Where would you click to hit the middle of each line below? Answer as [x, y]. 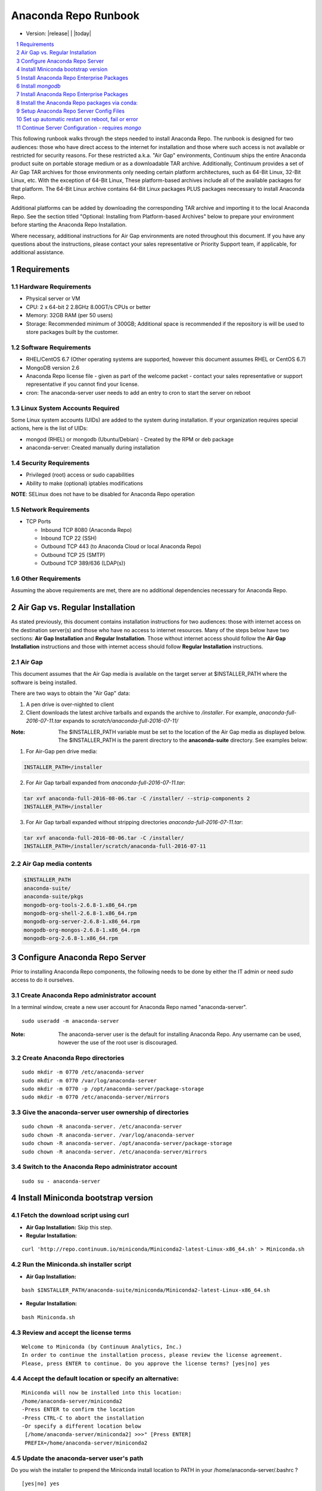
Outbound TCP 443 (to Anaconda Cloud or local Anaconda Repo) [121, 546]
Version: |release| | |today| [59, 33]
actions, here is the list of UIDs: [49, 428]
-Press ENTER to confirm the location [78, 1410]
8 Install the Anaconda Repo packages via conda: [77, 103]
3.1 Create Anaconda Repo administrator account [83, 995]
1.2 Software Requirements [51, 347]
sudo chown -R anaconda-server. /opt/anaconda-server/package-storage [127, 1143]
